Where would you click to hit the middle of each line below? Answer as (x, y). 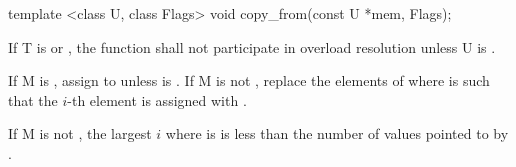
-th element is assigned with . (157, 99)
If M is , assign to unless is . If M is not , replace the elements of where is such (249, 80)
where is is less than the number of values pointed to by (337, 133)
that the (33, 99)
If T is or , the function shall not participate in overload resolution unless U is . (252, 46)
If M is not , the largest (80, 133)
